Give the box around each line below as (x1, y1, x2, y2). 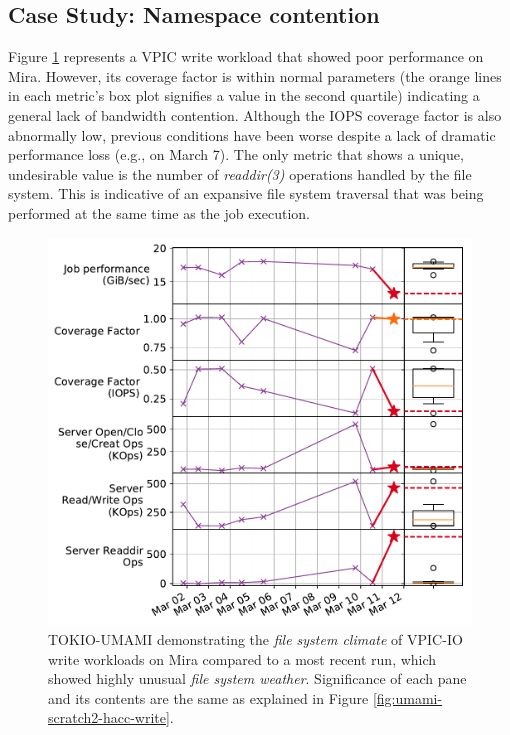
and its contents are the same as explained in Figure (48, 687, 369, 708)
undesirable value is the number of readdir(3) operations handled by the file (8, 163, 472, 184)
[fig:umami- (372, 687, 443, 708)
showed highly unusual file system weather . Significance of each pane (48, 668, 467, 689)
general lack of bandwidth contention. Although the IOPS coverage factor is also (8, 104, 502, 125)
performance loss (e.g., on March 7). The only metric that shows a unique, (8, 144, 464, 165)
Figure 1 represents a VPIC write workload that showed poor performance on (8, 46, 484, 67)
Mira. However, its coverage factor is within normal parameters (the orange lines (8, 65, 502, 86)
